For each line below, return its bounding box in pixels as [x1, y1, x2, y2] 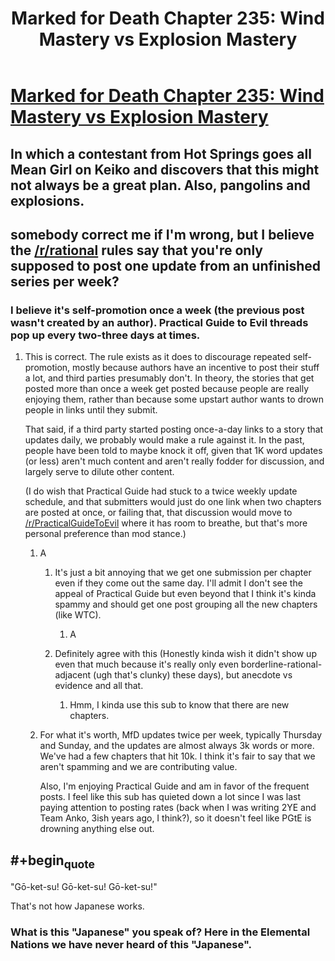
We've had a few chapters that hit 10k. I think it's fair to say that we [39, 750, 316, 762]
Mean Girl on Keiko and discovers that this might [10, 161, 320, 178]
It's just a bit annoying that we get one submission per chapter [54, 567, 312, 579]
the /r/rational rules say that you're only [10, 242, 263, 259]
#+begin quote [10, 852, 95, 871]
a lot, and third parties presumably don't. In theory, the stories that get [24, 372, 315, 384]
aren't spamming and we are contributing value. [39, 761, 238, 773]
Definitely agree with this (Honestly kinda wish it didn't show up [54, 648, 317, 660]
